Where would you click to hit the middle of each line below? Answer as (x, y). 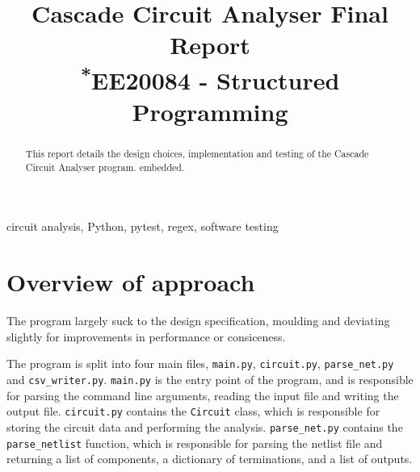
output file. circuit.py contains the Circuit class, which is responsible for (193, 411)
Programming (210, 112)
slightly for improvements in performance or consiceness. (146, 336)
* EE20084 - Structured (210, 78)
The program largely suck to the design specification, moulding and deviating (198, 321)
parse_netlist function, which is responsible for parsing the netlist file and (195, 443)
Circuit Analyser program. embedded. (105, 167)
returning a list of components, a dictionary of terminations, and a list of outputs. (210, 459)
